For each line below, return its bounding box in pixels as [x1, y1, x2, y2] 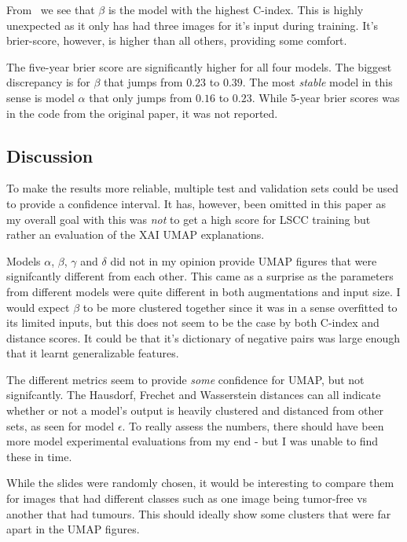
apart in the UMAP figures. [6, 521, 140, 537]
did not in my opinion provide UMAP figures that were [110, 252, 377, 269]
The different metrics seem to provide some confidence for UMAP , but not [6, 371, 365, 387]
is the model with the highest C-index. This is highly [108, 2, 364, 17]
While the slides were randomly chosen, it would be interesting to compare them [6, 474, 394, 491]
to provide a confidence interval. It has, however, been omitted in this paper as [6, 195, 386, 211]
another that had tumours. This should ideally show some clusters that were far [6, 505, 391, 522]
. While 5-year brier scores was [251, 89, 400, 105]
